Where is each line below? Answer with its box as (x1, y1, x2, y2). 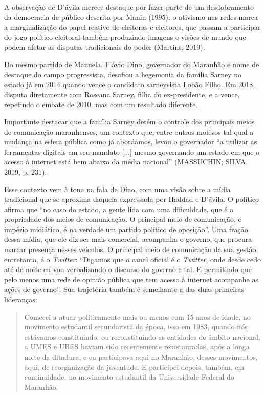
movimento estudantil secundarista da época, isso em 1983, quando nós (24, 321, 248, 332)
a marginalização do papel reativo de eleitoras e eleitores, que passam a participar (4, 22, 261, 32)
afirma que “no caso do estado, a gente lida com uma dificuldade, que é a (4, 203, 234, 214)
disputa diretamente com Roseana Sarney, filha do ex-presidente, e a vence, (4, 89, 240, 99)
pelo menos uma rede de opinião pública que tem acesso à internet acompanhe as (4, 274, 258, 284)
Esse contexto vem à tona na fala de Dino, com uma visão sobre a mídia (4, 183, 231, 194)
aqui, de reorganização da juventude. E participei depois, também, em (24, 361, 245, 372)
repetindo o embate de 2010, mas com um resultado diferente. (4, 99, 198, 110)
